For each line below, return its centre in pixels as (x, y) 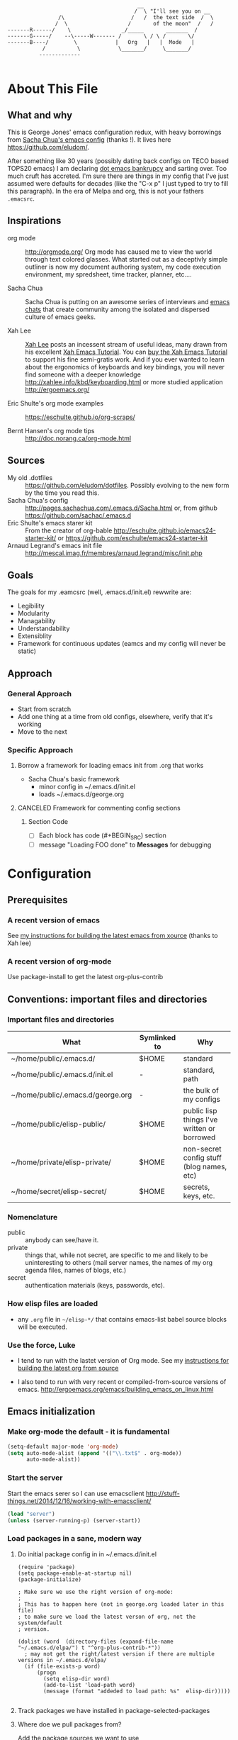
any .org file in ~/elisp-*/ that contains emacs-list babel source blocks (122, 1319)
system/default (40, 1623)
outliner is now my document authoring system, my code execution (123, 267)
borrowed (199, 1137)
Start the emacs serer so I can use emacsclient (76, 1493)
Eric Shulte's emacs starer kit (50, 523)
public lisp (200, 1111)
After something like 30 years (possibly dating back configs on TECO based (118, 161)
